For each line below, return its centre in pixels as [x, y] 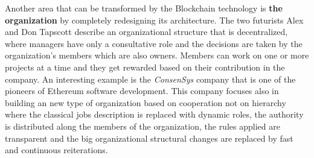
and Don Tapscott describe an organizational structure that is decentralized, [146, 32]
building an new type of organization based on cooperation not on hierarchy [146, 102]
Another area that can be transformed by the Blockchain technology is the [144, 8]
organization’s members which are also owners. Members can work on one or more [157, 55]
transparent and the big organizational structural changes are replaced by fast [149, 138]
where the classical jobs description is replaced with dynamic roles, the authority [154, 114]
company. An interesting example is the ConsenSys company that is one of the [150, 79]
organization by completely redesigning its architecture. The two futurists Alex [154, 20]
